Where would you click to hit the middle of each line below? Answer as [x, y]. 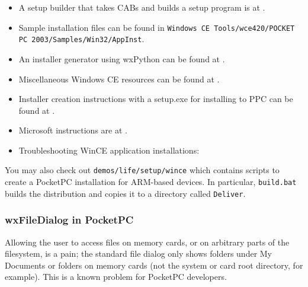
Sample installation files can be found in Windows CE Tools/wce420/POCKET [157, 27]
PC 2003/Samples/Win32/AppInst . [81, 39]
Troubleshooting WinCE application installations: [109, 150]
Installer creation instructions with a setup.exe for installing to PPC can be [156, 99]
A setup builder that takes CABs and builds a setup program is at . [142, 7]
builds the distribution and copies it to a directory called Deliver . [125, 193]
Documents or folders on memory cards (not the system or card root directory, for [154, 265]
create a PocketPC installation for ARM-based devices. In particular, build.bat [151, 182]
